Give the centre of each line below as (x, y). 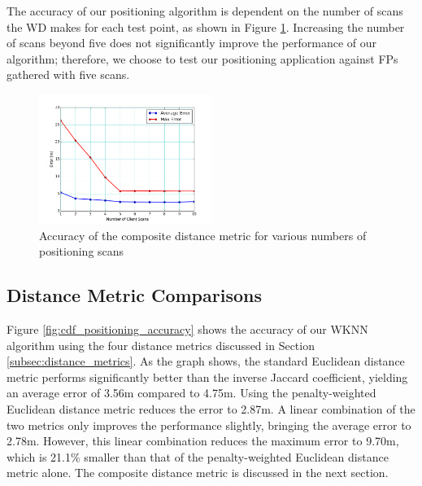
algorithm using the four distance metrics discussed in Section (161, 345)
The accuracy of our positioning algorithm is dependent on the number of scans (205, 11)
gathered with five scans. (68, 74)
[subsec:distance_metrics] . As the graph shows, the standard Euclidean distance (206, 361)
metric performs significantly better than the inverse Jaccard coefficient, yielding (207, 377)
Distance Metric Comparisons (134, 295)
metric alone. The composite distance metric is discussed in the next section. (198, 473)
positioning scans (82, 251)
